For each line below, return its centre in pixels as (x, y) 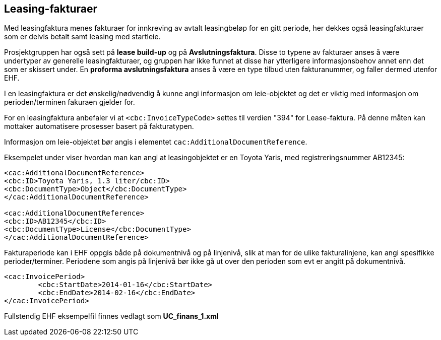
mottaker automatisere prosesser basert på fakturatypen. (99, 126)
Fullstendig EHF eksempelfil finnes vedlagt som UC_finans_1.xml (111, 316)
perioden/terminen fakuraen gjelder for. (70, 102)
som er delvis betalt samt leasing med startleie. (82, 37)
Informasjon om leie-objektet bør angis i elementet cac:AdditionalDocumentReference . (156, 142)
